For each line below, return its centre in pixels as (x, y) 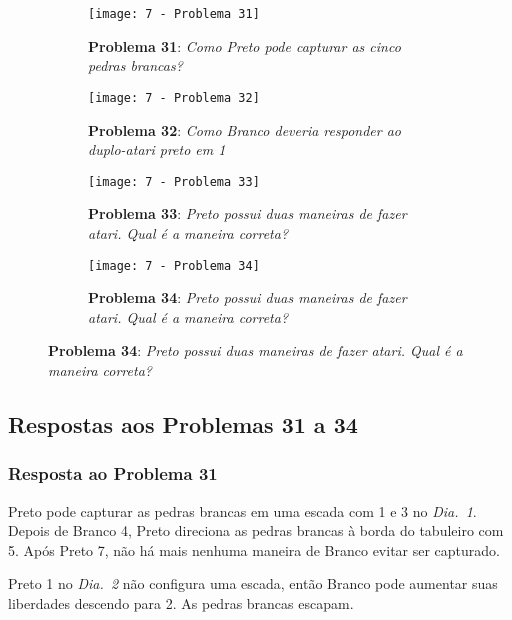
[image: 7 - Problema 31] (174, 14)
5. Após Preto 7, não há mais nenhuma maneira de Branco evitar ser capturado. (254, 549)
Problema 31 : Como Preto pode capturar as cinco (244, 45)
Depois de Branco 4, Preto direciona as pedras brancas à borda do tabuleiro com (256, 530)
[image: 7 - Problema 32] (174, 97)
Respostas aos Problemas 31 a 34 (183, 423)
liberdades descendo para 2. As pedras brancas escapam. (181, 602)
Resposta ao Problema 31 (113, 473)
